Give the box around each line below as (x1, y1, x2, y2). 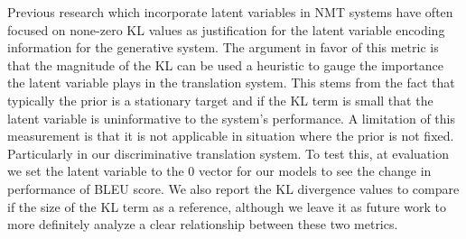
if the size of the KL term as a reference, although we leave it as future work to (7, 197, 446, 216)
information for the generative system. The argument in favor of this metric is (7, 38, 439, 57)
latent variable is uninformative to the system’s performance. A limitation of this (7, 108, 455, 127)
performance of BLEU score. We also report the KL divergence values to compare (7, 179, 460, 198)
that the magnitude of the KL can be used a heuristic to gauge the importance (7, 55, 444, 74)
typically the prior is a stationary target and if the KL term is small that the (7, 90, 433, 109)
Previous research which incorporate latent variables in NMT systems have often (7, 3, 453, 21)
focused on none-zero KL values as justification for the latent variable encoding (7, 20, 445, 39)
